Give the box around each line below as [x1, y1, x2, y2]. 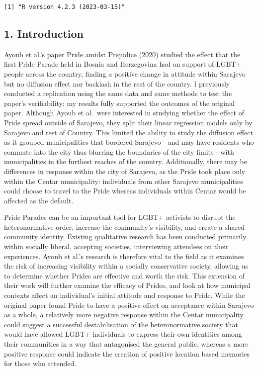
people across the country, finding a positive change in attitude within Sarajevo [4, 68, 246, 79]
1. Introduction [4, 25, 84, 41]
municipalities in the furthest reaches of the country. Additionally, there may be [4, 156, 247, 167]
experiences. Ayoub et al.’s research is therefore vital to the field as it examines [4, 251, 244, 261]
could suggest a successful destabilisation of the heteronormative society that [4, 319, 238, 329]
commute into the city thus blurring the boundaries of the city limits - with [4, 146, 234, 157]
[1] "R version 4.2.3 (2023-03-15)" [4, 3, 125, 10]
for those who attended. [4, 358, 77, 369]
